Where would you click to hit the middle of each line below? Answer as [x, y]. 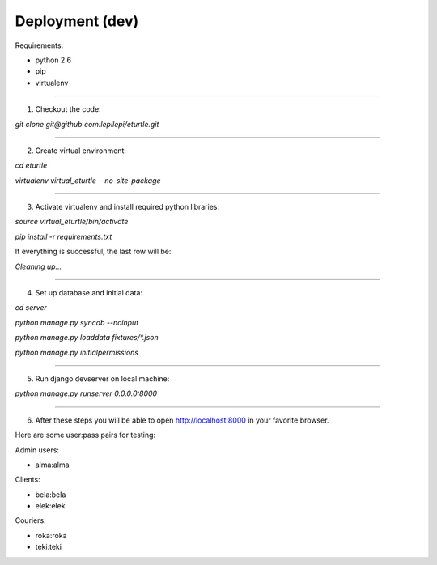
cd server [31, 308]
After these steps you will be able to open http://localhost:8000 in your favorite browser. [182, 420]
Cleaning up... [38, 266]
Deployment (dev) [77, 21]
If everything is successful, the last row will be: [93, 252]
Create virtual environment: [81, 151]
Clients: [28, 480]
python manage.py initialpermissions [77, 352]
